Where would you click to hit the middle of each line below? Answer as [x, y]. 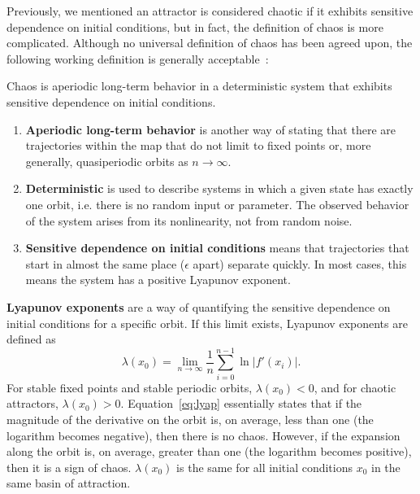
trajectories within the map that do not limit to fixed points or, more [198, 145]
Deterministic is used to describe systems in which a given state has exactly [219, 188]
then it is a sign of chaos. [69, 467]
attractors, [32, 403]
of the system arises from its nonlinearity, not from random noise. [189, 220]
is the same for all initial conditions [265, 467]
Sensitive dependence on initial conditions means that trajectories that [217, 248]
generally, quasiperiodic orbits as [107, 161]
